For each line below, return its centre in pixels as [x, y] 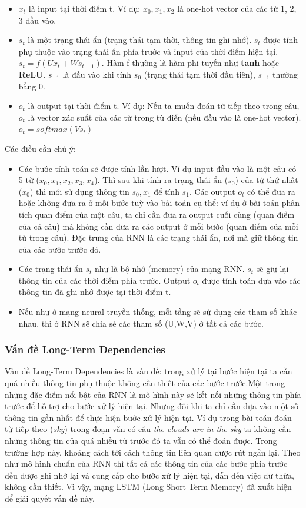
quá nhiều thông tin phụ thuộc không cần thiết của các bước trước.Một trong [145, 383]
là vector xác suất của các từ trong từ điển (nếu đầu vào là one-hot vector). [164, 117]
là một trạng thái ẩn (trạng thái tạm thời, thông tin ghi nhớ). [140, 40]
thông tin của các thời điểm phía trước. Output [104, 280]
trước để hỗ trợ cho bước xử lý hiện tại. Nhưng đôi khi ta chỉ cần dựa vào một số [152, 406]
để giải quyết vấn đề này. [50, 498]
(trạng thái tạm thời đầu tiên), [199, 74]
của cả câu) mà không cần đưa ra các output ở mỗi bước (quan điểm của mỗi [158, 226]
